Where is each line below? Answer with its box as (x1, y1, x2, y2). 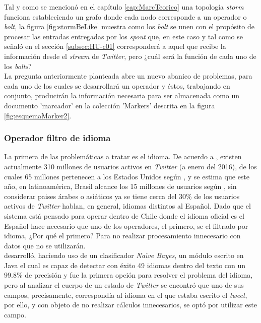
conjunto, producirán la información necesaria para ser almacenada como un (4, 90, 240, 101)
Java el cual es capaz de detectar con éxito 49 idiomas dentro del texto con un (4, 260, 246, 270)
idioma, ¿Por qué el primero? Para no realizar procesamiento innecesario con (4, 230, 241, 241)
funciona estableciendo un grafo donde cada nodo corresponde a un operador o (4, 11, 247, 22)
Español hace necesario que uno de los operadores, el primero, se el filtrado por (4, 220, 248, 231)
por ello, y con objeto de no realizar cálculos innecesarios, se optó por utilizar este (4, 299, 257, 310)
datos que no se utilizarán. (4, 240, 86, 250)
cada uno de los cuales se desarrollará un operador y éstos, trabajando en (4, 80, 230, 91)
